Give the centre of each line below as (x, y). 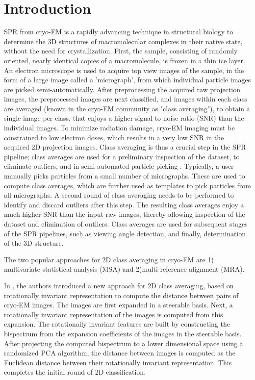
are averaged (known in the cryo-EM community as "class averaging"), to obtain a (127, 108)
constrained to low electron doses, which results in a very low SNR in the (114, 137)
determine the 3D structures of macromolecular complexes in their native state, (123, 41)
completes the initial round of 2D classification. (75, 372)
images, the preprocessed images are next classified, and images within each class (126, 99)
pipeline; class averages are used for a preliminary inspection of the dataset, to (122, 156)
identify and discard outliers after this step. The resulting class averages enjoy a (124, 204)
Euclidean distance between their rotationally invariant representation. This (118, 362)
